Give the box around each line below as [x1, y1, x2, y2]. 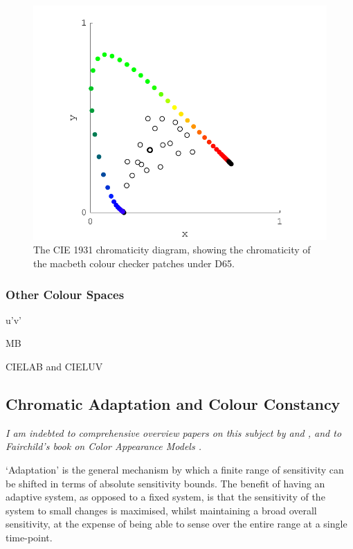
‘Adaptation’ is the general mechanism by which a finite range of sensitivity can [6, 462, 344, 477]
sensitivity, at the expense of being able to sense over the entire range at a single [6, 516, 347, 531]
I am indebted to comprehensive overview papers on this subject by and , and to [6, 425, 342, 440]
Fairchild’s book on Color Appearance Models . [6, 439, 201, 453]
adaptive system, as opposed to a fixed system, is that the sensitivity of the [6, 489, 325, 504]
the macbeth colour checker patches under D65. [33, 256, 235, 271]
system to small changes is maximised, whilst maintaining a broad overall [6, 503, 317, 517]
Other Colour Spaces [6, 285, 125, 303]
